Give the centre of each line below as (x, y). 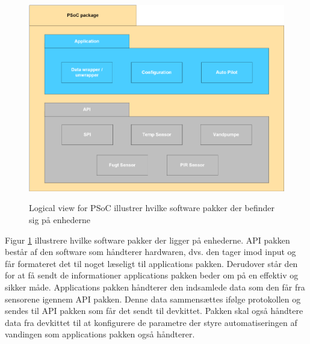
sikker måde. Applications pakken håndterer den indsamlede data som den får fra (155, 287)
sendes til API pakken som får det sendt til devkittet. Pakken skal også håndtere (154, 311)
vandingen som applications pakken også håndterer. (100, 334)
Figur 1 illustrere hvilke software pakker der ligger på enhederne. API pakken (147, 240)
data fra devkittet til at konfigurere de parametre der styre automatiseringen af (151, 322)
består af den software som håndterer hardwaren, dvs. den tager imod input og (150, 252)
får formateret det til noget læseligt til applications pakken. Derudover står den (151, 263)
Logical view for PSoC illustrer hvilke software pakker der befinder (152, 208)
